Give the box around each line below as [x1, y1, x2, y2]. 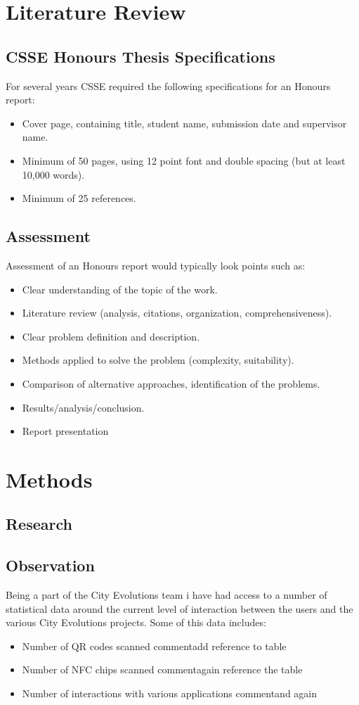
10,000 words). [22, 167, 85, 182]
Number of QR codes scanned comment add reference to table [22, 638, 287, 653]
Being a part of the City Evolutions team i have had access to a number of [6, 587, 327, 602]
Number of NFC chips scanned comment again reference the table [22, 662, 303, 677]
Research [6, 513, 72, 535]
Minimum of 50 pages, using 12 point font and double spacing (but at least [22, 153, 346, 167]
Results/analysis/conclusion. [22, 400, 145, 414]
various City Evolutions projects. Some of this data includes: [6, 615, 266, 630]
